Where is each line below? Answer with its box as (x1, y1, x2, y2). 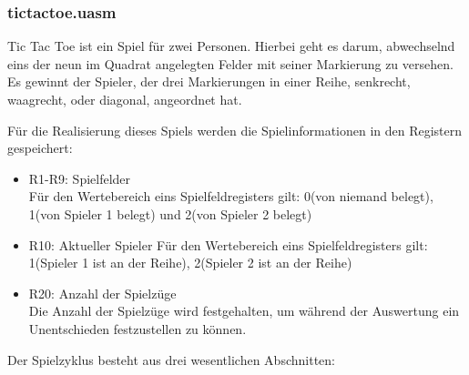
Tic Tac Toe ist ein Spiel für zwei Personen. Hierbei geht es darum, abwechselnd (7, 36, 455, 56)
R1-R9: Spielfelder (28, 168, 131, 187)
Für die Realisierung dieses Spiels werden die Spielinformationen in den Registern (7, 120, 463, 139)
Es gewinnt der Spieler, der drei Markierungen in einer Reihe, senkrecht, (7, 72, 411, 91)
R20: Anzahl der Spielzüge (28, 283, 177, 302)
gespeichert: (7, 138, 73, 157)
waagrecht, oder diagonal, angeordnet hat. (7, 90, 242, 108)
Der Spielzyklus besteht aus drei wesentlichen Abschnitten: (7, 350, 335, 369)
